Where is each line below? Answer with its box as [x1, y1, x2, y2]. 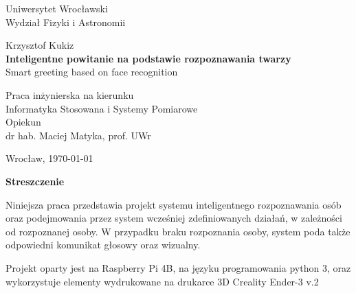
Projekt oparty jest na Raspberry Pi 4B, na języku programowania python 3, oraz [5, 260, 351, 274]
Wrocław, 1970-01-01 [5, 151, 93, 165]
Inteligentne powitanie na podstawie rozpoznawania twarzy [5, 51, 291, 65]
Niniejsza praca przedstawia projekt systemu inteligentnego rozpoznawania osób [5, 197, 342, 211]
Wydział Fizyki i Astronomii [5, 14, 126, 29]
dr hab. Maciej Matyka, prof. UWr [5, 128, 151, 142]
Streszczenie [5, 174, 65, 188]
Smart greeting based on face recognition [5, 65, 178, 79]
